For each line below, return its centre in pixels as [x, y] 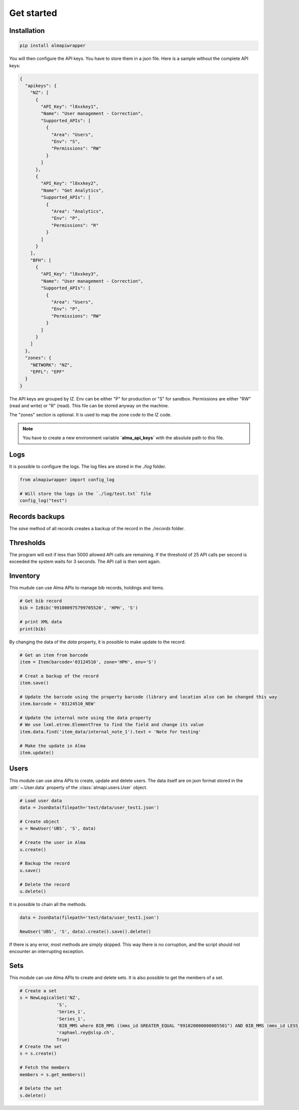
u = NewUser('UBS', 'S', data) [58, 829]
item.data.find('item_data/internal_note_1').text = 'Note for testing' [110, 732]
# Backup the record [45, 863]
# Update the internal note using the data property [85, 718]
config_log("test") [43, 501]
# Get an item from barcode [54, 655]
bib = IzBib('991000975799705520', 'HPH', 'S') [79, 608]
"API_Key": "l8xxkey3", [70, 274]
